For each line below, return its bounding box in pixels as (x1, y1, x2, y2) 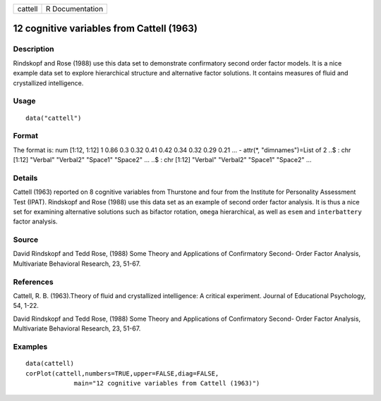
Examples (13, 342, 48, 352)
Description (13, 44, 54, 54)
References (13, 277, 54, 287)
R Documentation (45, 4, 104, 13)
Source (13, 235, 39, 245)
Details (13, 173, 38, 183)
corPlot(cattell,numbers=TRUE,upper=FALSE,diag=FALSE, (25, 369, 219, 377)
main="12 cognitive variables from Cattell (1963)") (73, 379, 260, 387)
